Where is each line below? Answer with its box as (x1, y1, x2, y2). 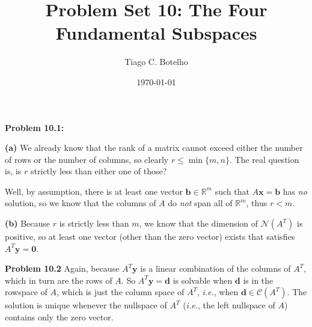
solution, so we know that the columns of (5, 197, 156, 209)
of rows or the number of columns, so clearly (5, 153, 169, 165)
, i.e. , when (197, 286, 239, 298)
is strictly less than (59, 217, 129, 230)
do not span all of (168, 197, 233, 209)
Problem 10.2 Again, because (5, 262, 120, 275)
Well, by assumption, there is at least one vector (5, 185, 183, 197)
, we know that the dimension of (139, 217, 258, 230)
